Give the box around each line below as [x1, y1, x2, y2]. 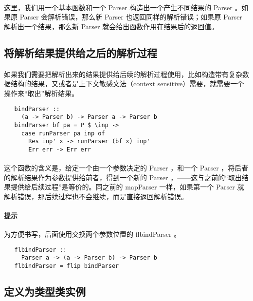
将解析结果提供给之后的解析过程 [4, 45, 157, 60]
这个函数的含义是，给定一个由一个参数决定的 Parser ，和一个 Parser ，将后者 [4, 163, 249, 173]
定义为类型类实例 [4, 284, 86, 299]
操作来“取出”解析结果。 [4, 88, 79, 98]
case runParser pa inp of [21, 130, 105, 137]
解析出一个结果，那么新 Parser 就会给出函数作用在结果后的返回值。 [4, 21, 218, 31]
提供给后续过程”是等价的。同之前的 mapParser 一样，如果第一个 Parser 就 [10, 182, 244, 192]
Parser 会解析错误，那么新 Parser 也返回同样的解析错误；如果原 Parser [19, 12, 242, 22]
